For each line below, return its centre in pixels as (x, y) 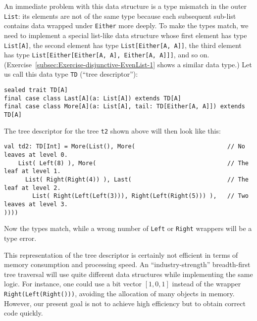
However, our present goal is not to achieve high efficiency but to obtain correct (125, 303)
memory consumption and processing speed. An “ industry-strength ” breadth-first (127, 264)
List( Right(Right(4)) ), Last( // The (137, 179)
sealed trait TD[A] (36, 90)
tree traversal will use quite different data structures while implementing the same (128, 274)
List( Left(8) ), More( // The (133, 163)
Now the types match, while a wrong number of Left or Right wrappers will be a (128, 228)
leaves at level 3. (36, 204)
